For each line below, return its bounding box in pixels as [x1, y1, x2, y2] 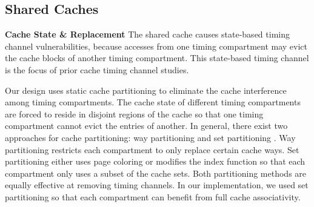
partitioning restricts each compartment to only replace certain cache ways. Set [5, 143, 299, 156]
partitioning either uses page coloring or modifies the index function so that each [5, 155, 306, 168]
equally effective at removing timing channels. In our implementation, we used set [5, 179, 309, 191]
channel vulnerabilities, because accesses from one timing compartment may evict [5, 39, 307, 52]
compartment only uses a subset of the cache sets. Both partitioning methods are [5, 166, 307, 179]
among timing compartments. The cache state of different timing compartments [5, 96, 301, 108]
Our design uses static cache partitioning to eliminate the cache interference [5, 84, 287, 96]
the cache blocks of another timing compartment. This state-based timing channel [5, 51, 309, 64]
